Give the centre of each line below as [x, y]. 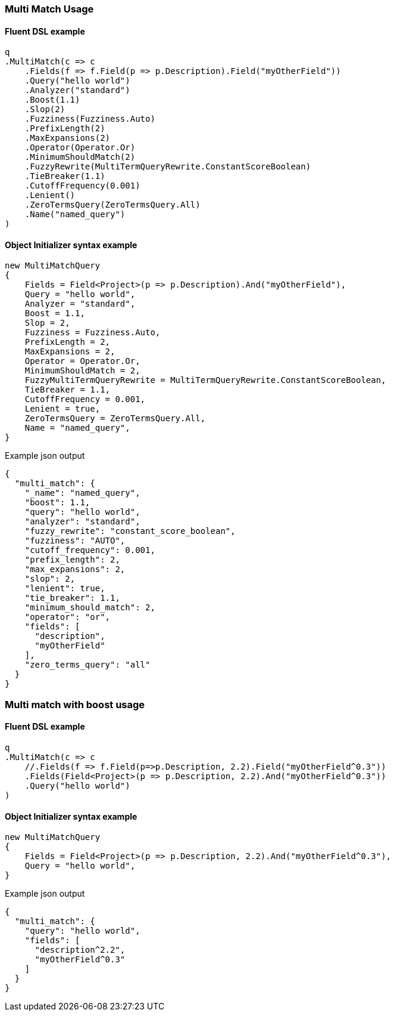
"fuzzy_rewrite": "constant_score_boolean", [130, 531]
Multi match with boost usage [75, 704]
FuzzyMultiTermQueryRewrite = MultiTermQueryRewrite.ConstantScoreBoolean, [205, 380]
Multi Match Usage [49, 9]
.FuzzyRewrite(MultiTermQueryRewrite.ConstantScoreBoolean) [168, 167]
